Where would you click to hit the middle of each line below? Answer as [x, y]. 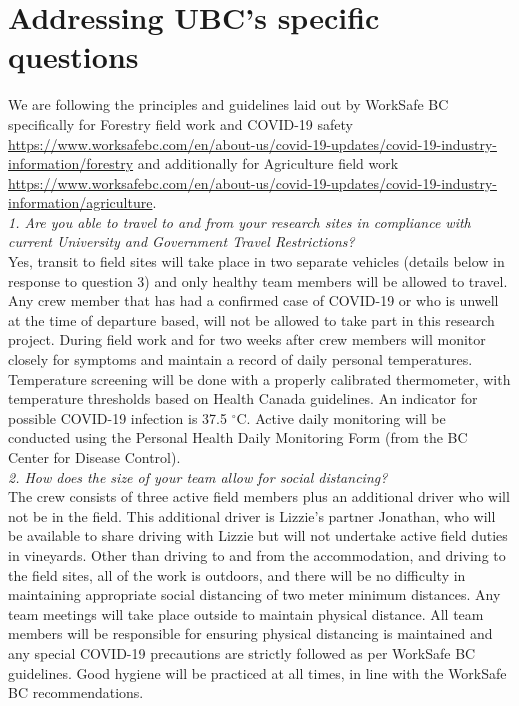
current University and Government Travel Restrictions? [181, 241]
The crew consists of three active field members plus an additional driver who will [259, 496]
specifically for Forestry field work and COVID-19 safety [180, 123]
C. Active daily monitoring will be [341, 417]
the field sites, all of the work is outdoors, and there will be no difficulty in [237, 574]
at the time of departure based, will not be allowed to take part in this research [251, 319]
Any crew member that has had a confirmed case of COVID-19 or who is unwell [253, 300]
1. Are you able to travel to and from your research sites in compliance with [239, 221]
